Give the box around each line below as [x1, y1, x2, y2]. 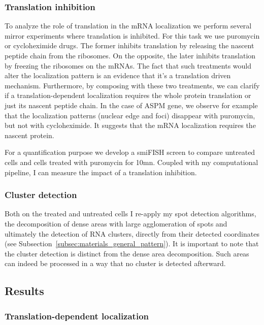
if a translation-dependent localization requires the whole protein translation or [5, 90, 251, 101]
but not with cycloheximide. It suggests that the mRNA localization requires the [5, 120, 256, 131]
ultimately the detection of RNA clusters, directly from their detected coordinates [5, 228, 259, 239]
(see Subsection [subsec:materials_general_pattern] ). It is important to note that [5, 238, 259, 249]
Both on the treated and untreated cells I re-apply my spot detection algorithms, [5, 208, 256, 219]
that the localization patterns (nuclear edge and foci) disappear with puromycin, [5, 110, 255, 120]
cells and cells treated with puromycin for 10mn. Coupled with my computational [5, 156, 258, 167]
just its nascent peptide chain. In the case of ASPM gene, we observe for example [5, 100, 258, 110]
